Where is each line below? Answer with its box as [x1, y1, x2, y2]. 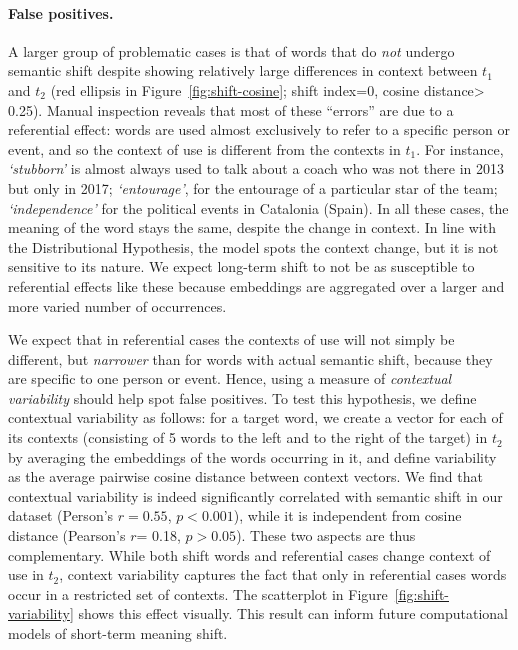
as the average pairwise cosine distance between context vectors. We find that [8, 466, 483, 487]
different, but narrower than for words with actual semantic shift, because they [8, 348, 493, 369]
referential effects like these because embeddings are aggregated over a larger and [8, 275, 505, 296]
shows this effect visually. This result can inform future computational [78, 603, 508, 624]
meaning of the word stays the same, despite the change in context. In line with [8, 217, 496, 238]
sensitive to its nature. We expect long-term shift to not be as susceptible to [8, 256, 475, 277]
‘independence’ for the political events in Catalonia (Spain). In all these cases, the [8, 197, 509, 218]
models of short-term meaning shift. [8, 623, 228, 644]
